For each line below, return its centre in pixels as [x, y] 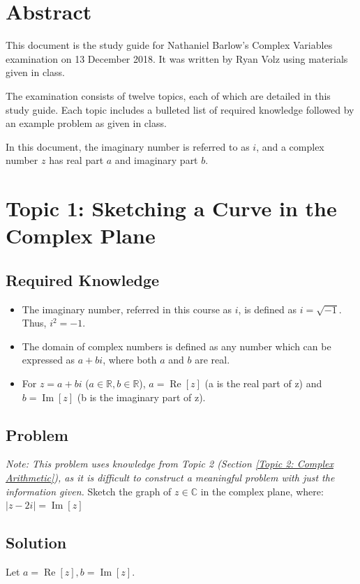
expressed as [48, 360]
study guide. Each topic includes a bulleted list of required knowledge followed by [180, 109]
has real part [76, 160]
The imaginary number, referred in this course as [127, 309]
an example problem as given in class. [86, 123]
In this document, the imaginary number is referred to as [128, 146]
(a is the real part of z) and [263, 383]
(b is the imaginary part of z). [141, 397]
